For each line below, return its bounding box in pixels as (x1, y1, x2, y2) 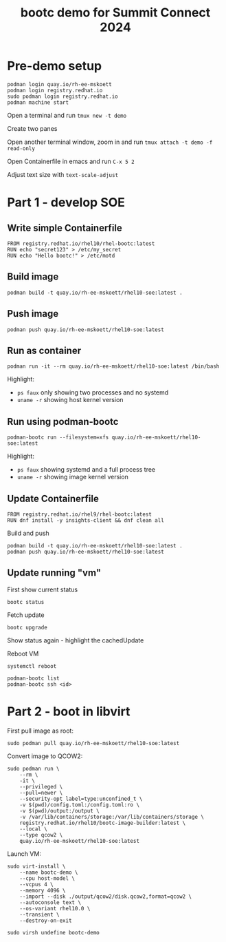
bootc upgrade (7, 624, 48, 631)
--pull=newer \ (19, 789, 63, 796)
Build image (7, 271, 59, 283)
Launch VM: (7, 849, 41, 858)
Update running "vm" (7, 567, 102, 579)
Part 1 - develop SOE (7, 195, 126, 211)
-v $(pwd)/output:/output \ (19, 807, 100, 814)
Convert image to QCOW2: (7, 752, 83, 760)
